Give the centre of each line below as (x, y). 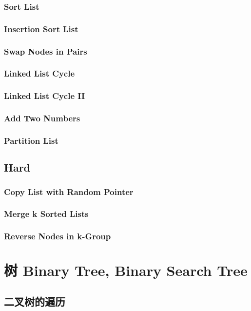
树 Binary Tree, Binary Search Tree (126, 270)
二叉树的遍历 (35, 301)
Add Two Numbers (42, 118)
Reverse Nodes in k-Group (58, 236)
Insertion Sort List (41, 29)
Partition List (31, 140)
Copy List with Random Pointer (69, 191)
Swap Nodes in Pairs (46, 51)
